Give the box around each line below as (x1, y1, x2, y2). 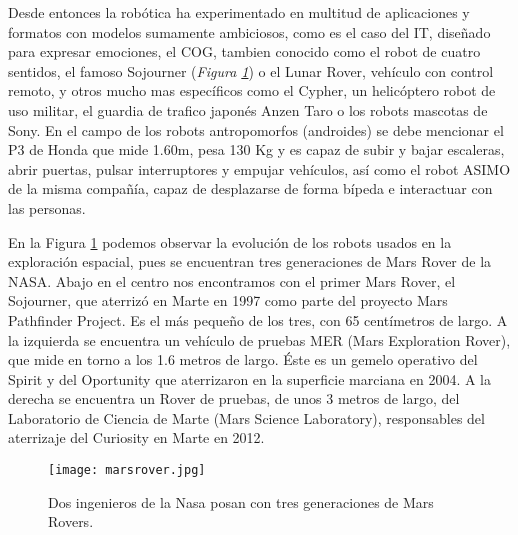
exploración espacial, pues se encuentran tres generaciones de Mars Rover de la (8, 251, 492, 272)
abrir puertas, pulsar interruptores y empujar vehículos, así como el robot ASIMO (8, 158, 511, 179)
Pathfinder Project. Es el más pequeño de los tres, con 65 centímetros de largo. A (8, 309, 508, 330)
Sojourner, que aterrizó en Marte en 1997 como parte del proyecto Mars (8, 290, 448, 311)
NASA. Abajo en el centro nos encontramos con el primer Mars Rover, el (8, 270, 456, 291)
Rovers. (48, 511, 94, 532)
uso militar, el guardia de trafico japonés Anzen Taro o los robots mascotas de (8, 99, 488, 120)
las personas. (8, 197, 86, 218)
